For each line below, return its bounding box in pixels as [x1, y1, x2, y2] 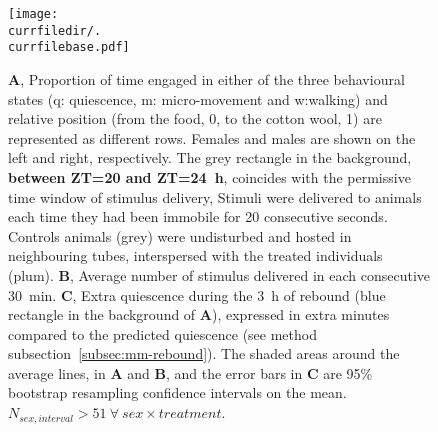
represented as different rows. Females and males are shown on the [8, 127, 416, 148]
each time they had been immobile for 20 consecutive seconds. [8, 206, 388, 227]
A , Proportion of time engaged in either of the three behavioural [8, 68, 405, 89]
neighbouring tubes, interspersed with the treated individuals [8, 245, 383, 266]
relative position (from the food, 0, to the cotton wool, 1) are [8, 108, 382, 129]
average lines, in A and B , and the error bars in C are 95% [8, 362, 373, 383]
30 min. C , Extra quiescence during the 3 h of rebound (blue [8, 284, 386, 305]
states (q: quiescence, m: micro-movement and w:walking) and [8, 88, 388, 109]
